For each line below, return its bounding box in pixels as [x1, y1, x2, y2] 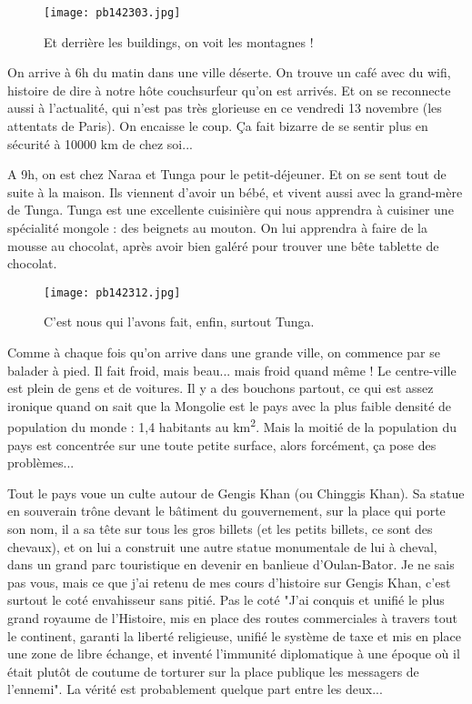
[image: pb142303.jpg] [44, 6, 181, 19]
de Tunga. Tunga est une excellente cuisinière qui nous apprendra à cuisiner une [7, 200, 454, 219]
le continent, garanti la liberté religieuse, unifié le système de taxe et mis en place [7, 626, 461, 645]
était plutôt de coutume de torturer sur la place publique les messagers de [7, 661, 419, 680]
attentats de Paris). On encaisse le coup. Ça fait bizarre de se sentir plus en [7, 116, 428, 136]
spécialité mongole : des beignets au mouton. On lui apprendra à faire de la [7, 218, 427, 236]
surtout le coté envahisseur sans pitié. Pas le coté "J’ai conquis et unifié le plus [7, 590, 445, 609]
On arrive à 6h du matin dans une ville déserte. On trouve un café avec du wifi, [7, 63, 451, 82]
